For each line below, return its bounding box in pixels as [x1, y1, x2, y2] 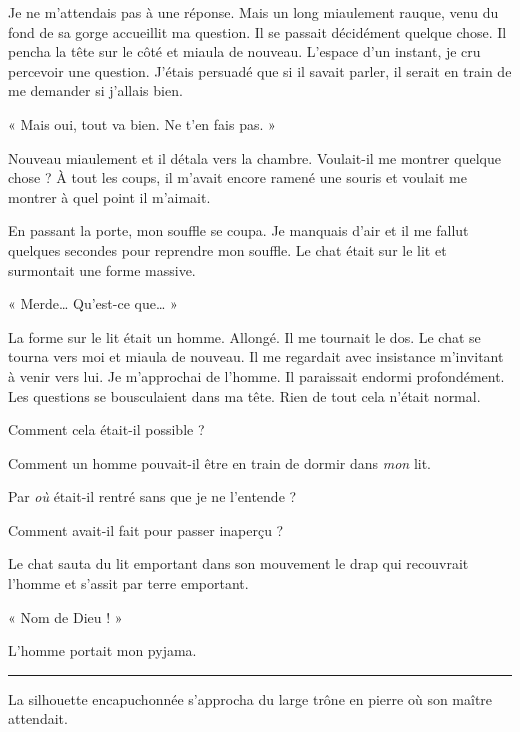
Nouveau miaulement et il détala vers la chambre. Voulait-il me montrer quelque [8, 147, 501, 168]
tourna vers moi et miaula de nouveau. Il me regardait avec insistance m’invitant [8, 346, 504, 367]
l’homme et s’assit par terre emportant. [8, 573, 249, 594]
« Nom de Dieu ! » [8, 606, 123, 627]
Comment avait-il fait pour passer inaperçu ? [8, 519, 284, 540]
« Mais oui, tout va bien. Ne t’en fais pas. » [8, 113, 276, 134]
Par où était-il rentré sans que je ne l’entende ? [8, 486, 297, 507]
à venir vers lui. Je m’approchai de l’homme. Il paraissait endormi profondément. [8, 365, 505, 386]
